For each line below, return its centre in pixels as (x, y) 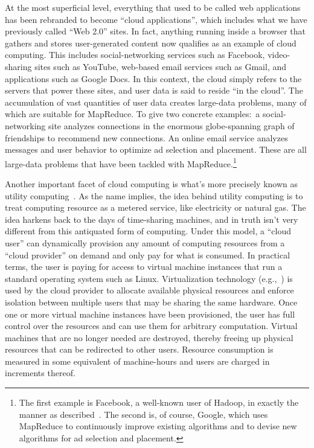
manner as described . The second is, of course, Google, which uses (143, 414)
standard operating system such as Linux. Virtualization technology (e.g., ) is (149, 278)
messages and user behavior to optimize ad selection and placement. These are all (156, 149)
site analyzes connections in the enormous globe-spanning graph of (171, 125)
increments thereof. (40, 373)
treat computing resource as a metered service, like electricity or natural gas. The (155, 207)
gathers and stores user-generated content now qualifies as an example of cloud (151, 43)
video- (279, 55)
